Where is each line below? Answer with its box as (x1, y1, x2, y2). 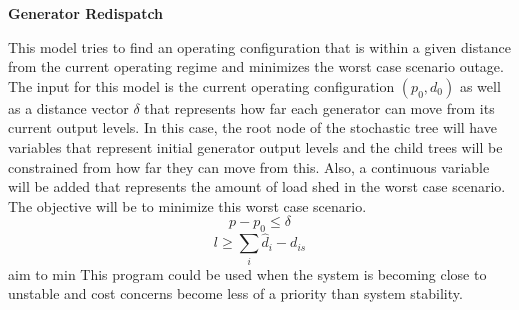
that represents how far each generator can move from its (144, 97, 495, 118)
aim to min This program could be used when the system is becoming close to (8, 263, 487, 284)
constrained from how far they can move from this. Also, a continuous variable (8, 156, 490, 177)
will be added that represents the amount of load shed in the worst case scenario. (8, 176, 506, 197)
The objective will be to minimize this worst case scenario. (8, 195, 367, 216)
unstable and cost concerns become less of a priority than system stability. (8, 283, 463, 304)
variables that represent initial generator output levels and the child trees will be (8, 136, 503, 157)
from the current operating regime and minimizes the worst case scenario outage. (8, 56, 504, 77)
